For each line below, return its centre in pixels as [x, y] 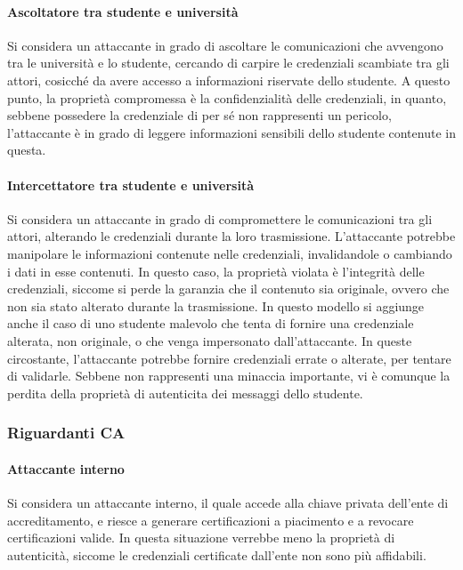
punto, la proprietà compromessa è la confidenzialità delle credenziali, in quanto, [227, 97]
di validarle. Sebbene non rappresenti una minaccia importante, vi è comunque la [229, 376]
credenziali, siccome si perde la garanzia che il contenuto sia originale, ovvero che [228, 289]
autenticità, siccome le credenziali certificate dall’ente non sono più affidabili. [217, 554]
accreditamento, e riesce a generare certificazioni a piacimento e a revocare [211, 520]
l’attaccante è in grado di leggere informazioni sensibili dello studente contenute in [231, 132]
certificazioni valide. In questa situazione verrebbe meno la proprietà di [201, 538]
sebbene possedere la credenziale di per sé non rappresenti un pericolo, [199, 115]
